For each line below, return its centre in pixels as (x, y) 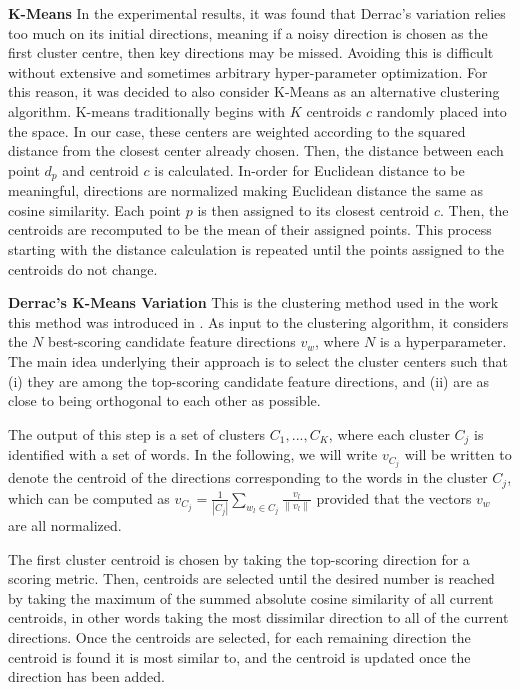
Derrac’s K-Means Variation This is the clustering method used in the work (253, 302)
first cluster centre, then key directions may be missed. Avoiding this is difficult (251, 52)
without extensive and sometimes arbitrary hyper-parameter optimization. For (248, 71)
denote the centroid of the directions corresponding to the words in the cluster (248, 477)
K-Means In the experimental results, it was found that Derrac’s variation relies (257, 13)
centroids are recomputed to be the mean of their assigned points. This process (250, 229)
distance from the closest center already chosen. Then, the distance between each (256, 150)
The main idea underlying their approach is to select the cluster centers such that (258, 360)
